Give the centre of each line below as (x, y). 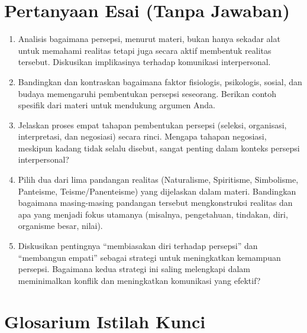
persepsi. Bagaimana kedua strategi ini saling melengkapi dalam (134, 269)
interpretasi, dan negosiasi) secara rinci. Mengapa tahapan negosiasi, (142, 136)
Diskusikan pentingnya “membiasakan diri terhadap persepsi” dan (138, 246)
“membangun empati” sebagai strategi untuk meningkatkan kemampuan (149, 257)
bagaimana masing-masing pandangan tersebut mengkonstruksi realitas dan (155, 203)
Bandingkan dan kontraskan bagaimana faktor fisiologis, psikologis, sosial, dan (160, 81)
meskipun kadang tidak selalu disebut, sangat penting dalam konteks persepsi (159, 148)
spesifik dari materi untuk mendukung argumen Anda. (117, 105)
